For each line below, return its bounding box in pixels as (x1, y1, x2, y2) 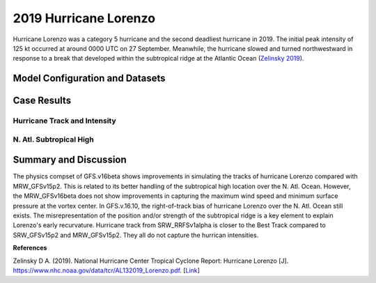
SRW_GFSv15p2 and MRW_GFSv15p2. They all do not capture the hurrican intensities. (13, 231, 259, 239)
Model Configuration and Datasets (13, 72, 166, 84)
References (13, 244, 47, 252)
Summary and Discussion (13, 154, 127, 166)
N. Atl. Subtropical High (13, 135, 94, 144)
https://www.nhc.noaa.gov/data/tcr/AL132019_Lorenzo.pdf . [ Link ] (13, 266, 200, 275)
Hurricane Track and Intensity (13, 116, 116, 125)
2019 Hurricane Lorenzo (13, 10, 156, 26)
